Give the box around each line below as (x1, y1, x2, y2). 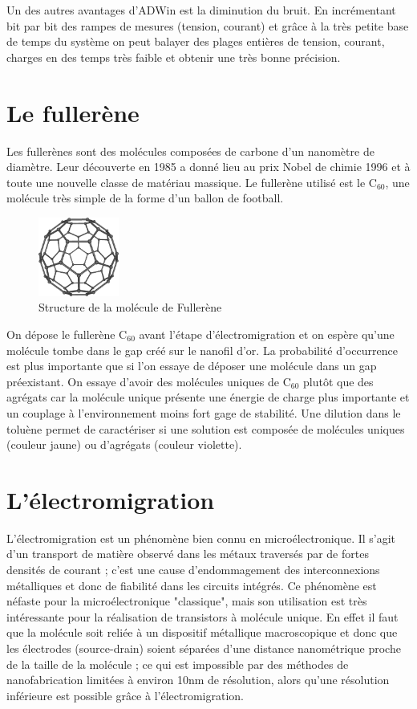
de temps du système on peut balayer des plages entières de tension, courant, (6, 33, 385, 50)
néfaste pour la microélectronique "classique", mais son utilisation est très (6, 593, 367, 609)
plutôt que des (303, 373, 374, 389)
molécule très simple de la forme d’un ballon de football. (6, 189, 284, 206)
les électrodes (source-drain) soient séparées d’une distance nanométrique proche (6, 640, 401, 657)
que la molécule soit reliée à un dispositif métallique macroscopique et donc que (6, 624, 398, 641)
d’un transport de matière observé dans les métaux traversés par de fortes (6, 545, 369, 562)
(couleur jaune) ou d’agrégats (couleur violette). (6, 436, 242, 453)
